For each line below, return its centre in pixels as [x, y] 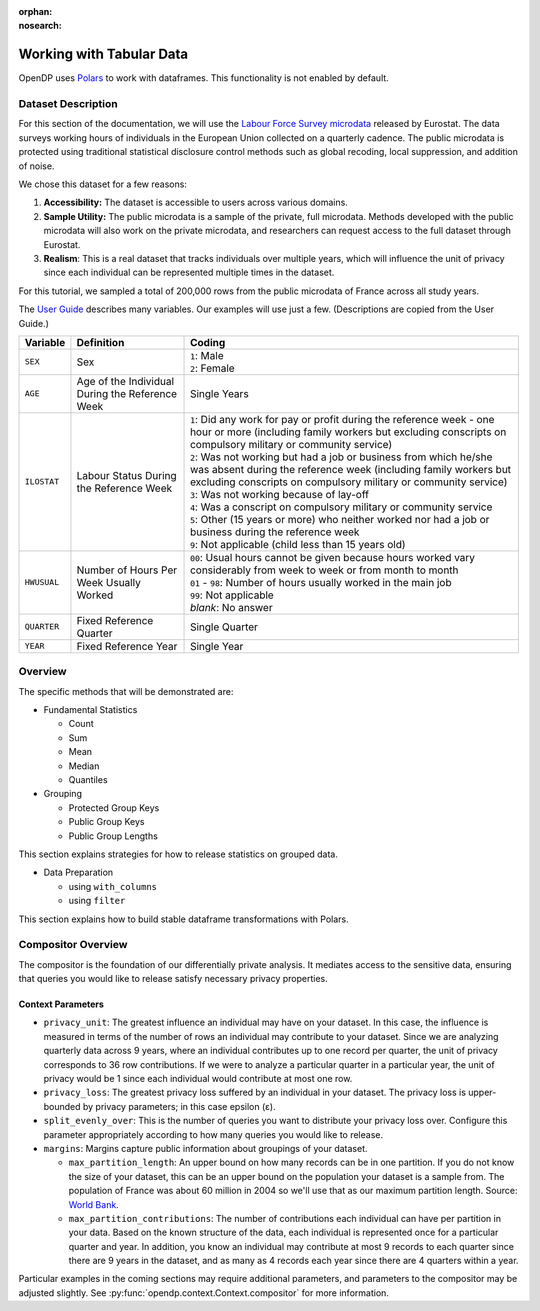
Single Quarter [224, 627]
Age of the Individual [125, 381]
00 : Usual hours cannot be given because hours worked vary [332, 557]
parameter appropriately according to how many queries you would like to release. [213, 1134]
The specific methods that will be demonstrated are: [126, 691]
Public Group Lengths [113, 836]
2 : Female [212, 368]
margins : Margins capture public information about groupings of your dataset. [205, 1148]
